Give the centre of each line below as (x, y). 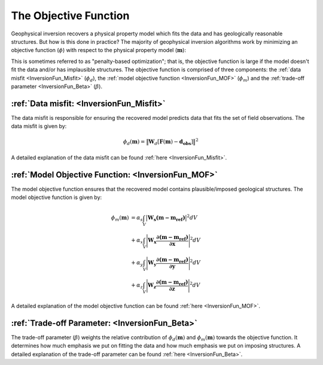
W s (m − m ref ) (166, 219)
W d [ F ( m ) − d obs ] (171, 143)
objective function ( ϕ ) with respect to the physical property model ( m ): (99, 50)
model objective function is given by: (57, 197)
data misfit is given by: (39, 126)
